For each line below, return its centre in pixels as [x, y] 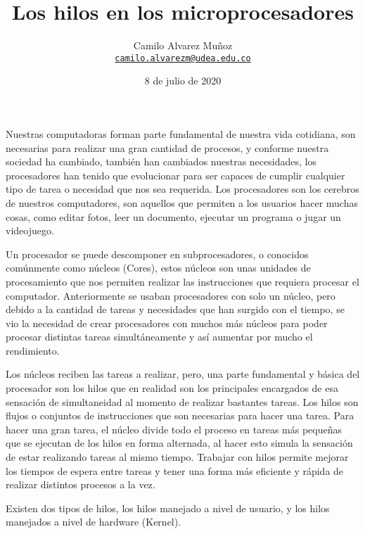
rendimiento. [33, 350]
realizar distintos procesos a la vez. [81, 484]
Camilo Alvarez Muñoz [183, 45]
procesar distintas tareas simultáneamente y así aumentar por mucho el [159, 337]
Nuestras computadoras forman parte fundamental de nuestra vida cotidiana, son [181, 133]
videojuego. [30, 230]
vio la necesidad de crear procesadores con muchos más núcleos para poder [167, 323]
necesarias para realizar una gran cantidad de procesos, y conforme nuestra [167, 147]
